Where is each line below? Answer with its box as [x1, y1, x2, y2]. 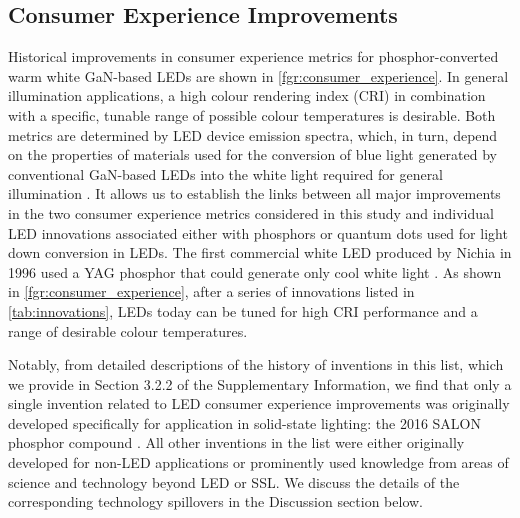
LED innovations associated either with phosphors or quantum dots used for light [8, 222, 508, 243]
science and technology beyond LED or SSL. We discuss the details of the [8, 471, 460, 492]
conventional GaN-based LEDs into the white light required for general [8, 163, 444, 184]
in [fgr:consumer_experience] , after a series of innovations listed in [8, 281, 415, 302]
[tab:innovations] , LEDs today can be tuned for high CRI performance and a [8, 300, 478, 321]
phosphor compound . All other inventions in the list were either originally [8, 432, 465, 453]
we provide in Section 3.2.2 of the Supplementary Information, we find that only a [8, 373, 512, 394]
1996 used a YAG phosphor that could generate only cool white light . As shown [8, 261, 502, 282]
